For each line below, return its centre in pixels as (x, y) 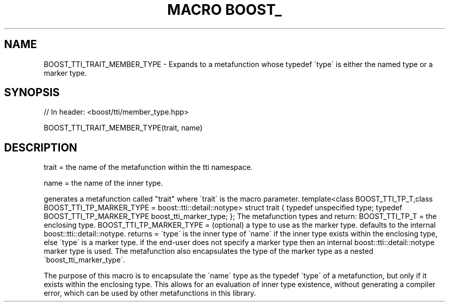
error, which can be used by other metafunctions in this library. (150, 293)
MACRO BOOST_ (224, 10)
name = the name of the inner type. (103, 183)
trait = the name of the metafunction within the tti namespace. (148, 167)
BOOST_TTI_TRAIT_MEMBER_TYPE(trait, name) (123, 128)
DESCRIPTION (41, 147)
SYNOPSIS (32, 93)
